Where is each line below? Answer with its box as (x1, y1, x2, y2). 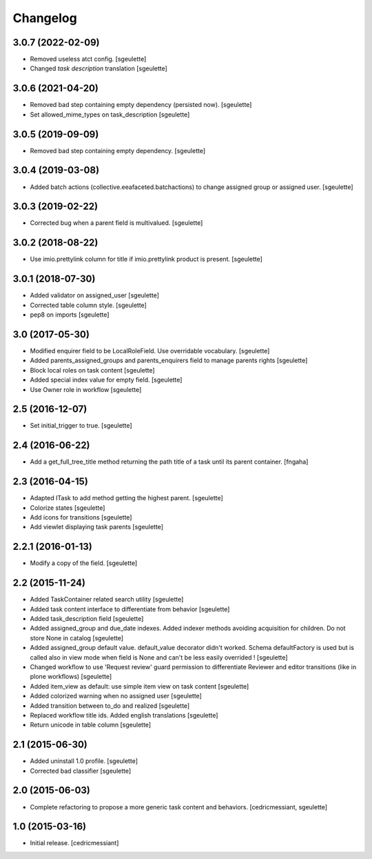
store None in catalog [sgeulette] (30, 633, 124, 642)
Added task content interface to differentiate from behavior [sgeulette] (30, 604, 230, 613)
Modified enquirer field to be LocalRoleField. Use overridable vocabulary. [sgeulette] (30, 346, 270, 355)
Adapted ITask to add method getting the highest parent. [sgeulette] (30, 494, 223, 502)
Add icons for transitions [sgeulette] (30, 513, 132, 522)
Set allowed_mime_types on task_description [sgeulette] (30, 110, 190, 119)
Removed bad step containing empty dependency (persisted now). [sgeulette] (30, 101, 252, 109)
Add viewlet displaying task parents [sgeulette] (30, 523, 164, 531)
